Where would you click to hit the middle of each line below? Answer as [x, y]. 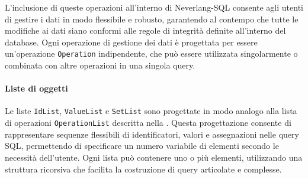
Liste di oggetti [36, 88]
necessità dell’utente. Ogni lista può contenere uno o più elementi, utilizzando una [154, 157]
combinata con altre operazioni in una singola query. [100, 65]
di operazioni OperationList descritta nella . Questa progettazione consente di [148, 123]
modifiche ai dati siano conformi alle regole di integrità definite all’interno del [145, 30]
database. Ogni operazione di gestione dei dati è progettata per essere [131, 42]
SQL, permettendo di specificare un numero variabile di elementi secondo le [142, 146]
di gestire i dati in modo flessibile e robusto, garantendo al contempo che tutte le [152, 19]
